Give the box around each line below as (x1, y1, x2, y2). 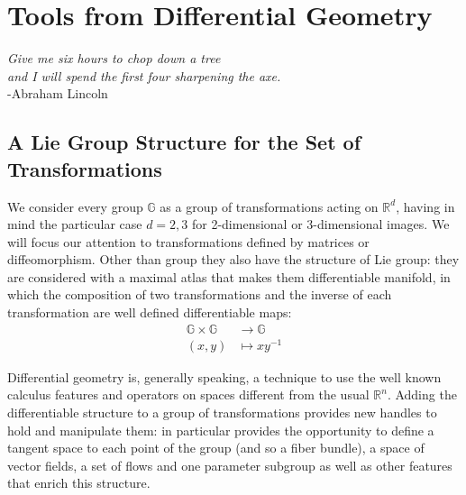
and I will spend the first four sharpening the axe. (7, 66, 281, 85)
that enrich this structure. (7, 473, 151, 492)
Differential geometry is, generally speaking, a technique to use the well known (7, 367, 442, 386)
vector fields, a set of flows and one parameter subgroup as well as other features (7, 455, 452, 474)
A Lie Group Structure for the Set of (7, 128, 361, 156)
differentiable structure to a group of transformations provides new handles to (7, 402, 437, 421)
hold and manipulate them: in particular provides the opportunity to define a (7, 420, 434, 439)
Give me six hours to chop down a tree (7, 49, 221, 68)
